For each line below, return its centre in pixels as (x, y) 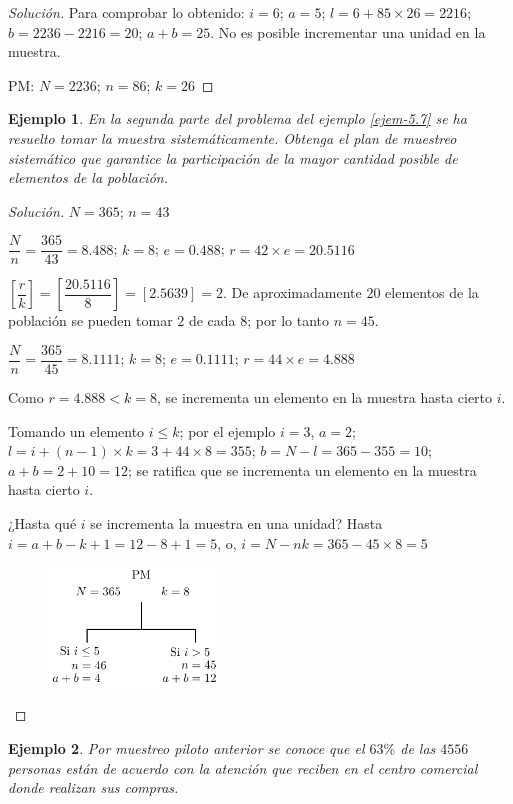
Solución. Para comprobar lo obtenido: (126, 12)
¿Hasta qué (42, 523)
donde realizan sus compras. (93, 787)
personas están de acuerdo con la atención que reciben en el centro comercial (243, 767)
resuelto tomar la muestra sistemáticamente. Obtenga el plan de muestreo (232, 137)
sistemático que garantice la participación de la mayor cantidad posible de (233, 157)
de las (418, 747)
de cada (212, 320)
